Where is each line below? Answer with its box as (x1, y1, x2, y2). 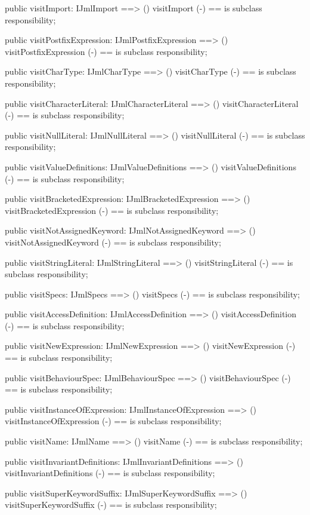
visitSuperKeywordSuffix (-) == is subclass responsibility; (5, 498, 217, 511)
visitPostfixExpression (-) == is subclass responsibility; (5, 45, 207, 57)
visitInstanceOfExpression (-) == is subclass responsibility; (5, 415, 222, 427)
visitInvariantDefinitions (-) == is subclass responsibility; (5, 467, 215, 479)
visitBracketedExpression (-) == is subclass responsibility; (5, 204, 219, 216)
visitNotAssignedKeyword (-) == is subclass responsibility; (5, 235, 221, 248)
